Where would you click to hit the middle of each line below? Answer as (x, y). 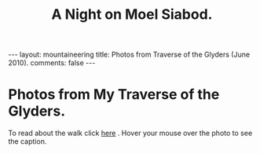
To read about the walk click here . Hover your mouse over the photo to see (130, 133)
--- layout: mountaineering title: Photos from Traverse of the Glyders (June (129, 55)
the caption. (27, 141)
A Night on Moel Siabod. (132, 15)
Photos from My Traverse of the (114, 95)
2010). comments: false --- (52, 63)
